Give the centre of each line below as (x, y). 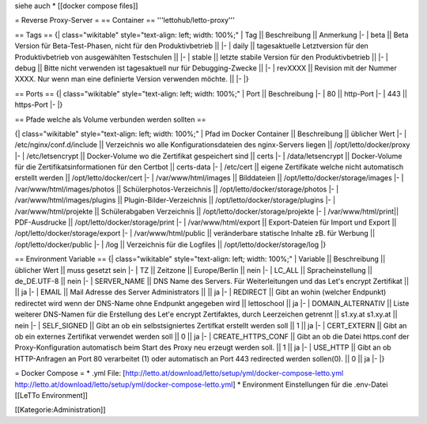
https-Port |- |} (39, 105)
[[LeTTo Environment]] (51, 395)
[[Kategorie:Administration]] (60, 410)
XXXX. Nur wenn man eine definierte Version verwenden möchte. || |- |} (132, 79)
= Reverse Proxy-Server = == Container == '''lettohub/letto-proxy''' (125, 21)
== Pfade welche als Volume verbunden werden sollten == (110, 119)
